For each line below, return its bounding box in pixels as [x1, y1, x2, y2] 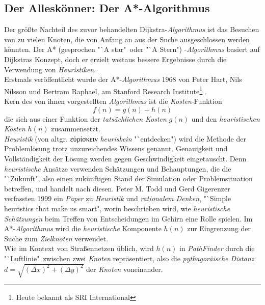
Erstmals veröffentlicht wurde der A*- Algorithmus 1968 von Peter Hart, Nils [4, 74, 242, 85]
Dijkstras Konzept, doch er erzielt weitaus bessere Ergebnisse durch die [4, 53, 227, 64]
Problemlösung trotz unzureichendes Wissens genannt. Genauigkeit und [4, 143, 228, 154]
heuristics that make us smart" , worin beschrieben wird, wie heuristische [4, 203, 230, 213]
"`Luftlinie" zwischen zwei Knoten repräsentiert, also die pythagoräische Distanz [4, 253, 254, 263]
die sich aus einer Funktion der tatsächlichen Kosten [4, 113, 167, 124]
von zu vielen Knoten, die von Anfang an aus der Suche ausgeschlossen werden [4, 34, 250, 44]
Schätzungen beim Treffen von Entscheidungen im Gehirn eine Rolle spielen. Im [4, 213, 253, 224]
